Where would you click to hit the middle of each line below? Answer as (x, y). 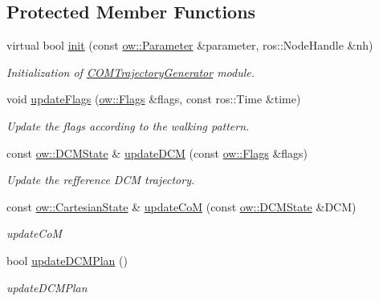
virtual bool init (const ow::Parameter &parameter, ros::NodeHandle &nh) (190, 45)
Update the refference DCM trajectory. (101, 180)
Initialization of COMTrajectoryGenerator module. (131, 72)
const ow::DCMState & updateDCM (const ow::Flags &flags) (157, 153)
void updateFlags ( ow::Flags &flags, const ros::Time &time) (154, 99)
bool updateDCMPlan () (67, 260)
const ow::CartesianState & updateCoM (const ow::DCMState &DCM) (181, 206)
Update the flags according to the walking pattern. (128, 125)
